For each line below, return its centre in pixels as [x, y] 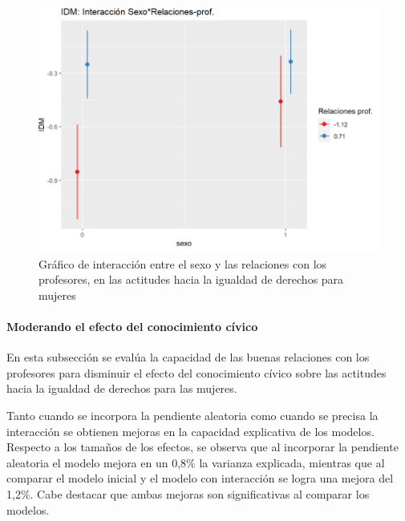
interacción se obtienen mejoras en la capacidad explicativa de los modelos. [190, 431]
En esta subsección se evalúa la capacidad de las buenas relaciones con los [188, 357]
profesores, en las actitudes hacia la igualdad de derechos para [191, 279]
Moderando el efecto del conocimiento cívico [132, 327]
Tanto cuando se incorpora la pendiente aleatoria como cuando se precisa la [192, 416]
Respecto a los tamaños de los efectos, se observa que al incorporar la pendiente [202, 447]
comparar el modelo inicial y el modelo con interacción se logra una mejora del [200, 478]
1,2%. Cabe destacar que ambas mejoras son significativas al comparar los [188, 494]
